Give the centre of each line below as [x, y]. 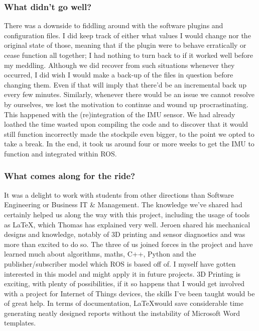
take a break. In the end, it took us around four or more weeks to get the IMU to [129, 144]
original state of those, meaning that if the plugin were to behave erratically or [125, 45]
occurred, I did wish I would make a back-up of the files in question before [119, 75]
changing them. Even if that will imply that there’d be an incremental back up [125, 84]
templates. [20, 323]
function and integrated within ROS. [60, 153]
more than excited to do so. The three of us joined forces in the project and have [128, 244]
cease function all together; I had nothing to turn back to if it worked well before [129, 55]
